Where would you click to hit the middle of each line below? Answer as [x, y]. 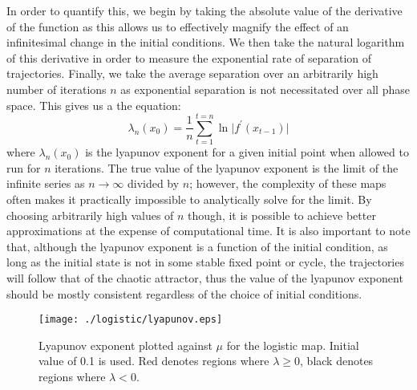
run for [24, 167]
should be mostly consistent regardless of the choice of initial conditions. [184, 293]
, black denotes [337, 361]
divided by [153, 183]
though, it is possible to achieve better [282, 215]
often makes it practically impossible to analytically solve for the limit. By [189, 199]
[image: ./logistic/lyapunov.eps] [131, 320]
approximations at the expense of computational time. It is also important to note [208, 231]
